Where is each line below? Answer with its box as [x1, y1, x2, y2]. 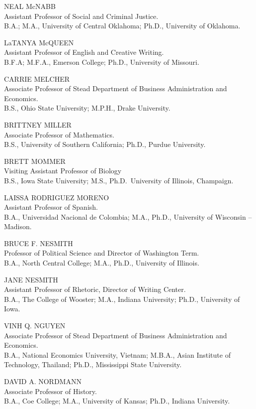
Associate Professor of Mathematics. [4, 129, 114, 139]
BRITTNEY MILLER [4, 119, 72, 130]
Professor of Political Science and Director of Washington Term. [4, 248, 199, 258]
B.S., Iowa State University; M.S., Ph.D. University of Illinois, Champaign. [4, 175, 234, 185]
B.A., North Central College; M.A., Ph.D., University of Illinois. [4, 258, 199, 268]
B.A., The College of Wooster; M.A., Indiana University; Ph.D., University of [4, 293, 240, 304]
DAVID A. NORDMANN [4, 376, 82, 386]
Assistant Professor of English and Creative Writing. [4, 47, 164, 57]
